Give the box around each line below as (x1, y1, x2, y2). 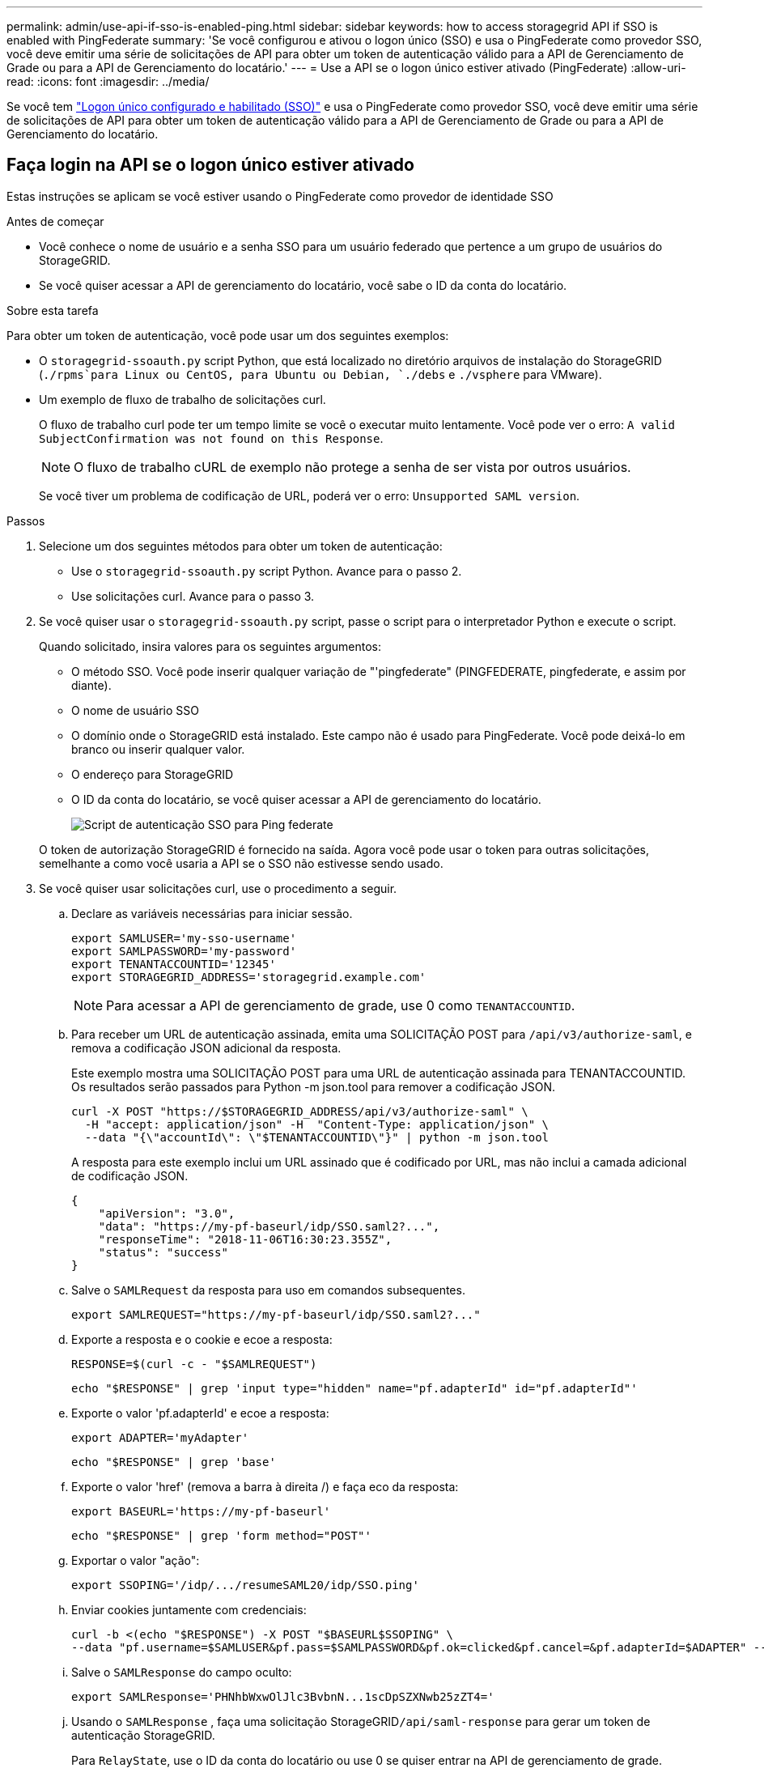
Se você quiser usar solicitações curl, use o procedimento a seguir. (39, 881, 397, 895)
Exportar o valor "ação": (71, 1553, 200, 1567)
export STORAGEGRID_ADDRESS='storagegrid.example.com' (71, 970, 427, 984)
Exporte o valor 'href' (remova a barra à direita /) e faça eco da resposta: (71, 1479, 459, 1494)
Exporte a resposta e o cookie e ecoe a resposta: (71, 1332, 333, 1346)
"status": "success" (98, 1245, 228, 1259)
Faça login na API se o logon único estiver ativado (6, 155, 414, 176)
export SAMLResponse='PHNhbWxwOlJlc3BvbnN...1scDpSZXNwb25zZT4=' (71, 1689, 494, 1703)
